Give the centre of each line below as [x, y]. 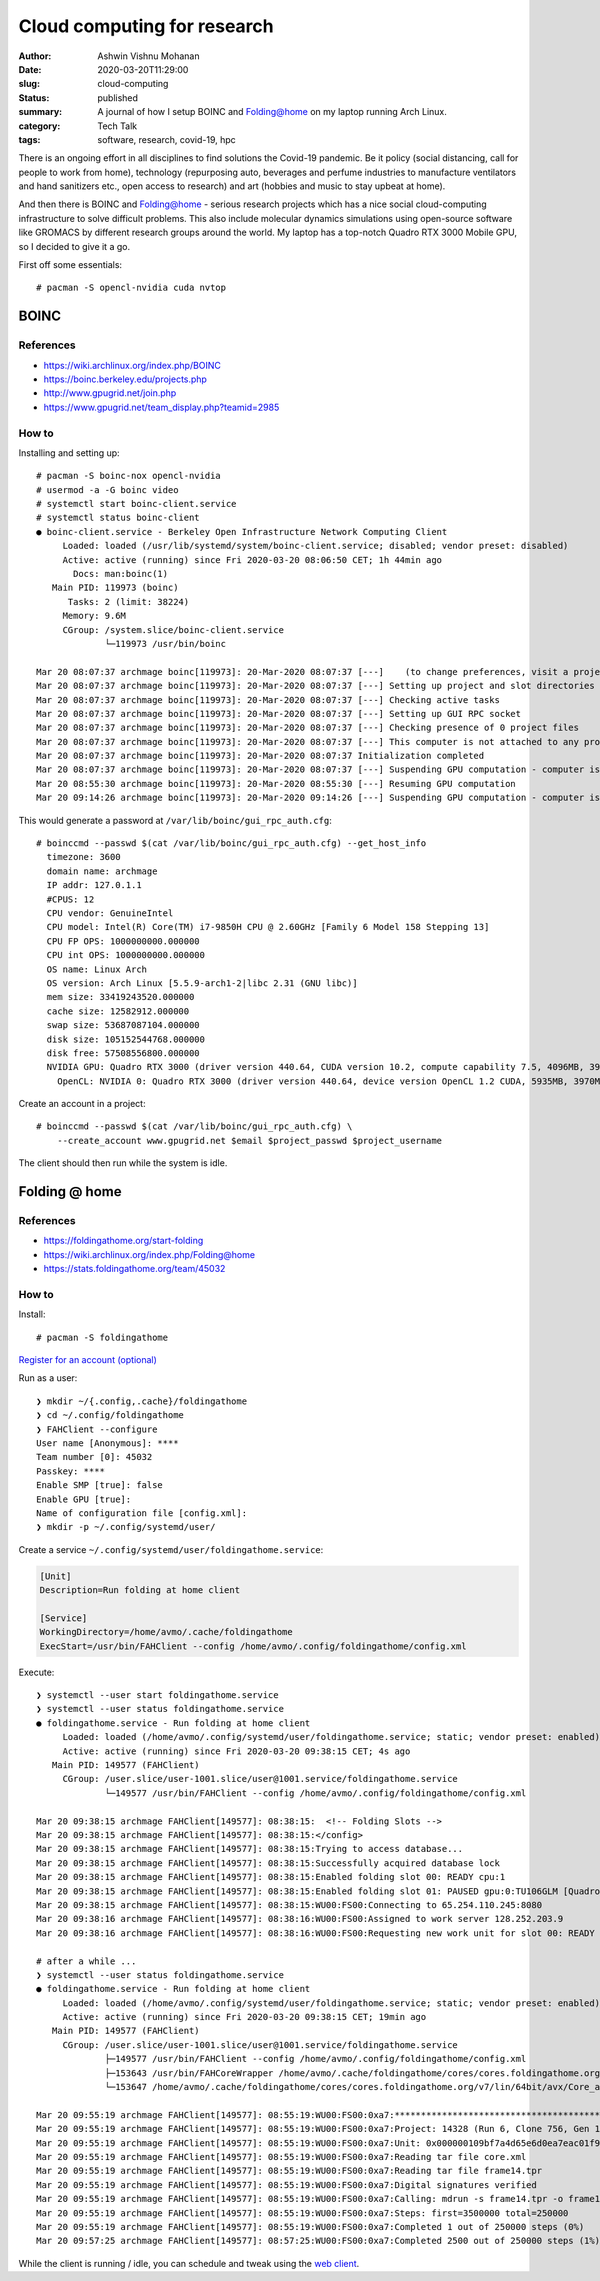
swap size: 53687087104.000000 [123, 1025]
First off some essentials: [70, 265]
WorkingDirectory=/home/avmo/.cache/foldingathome [166, 1632]
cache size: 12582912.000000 [118, 1011]
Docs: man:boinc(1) [121, 573]
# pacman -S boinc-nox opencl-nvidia [129, 476]
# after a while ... [86, 1961]
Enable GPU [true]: [84, 1499]
